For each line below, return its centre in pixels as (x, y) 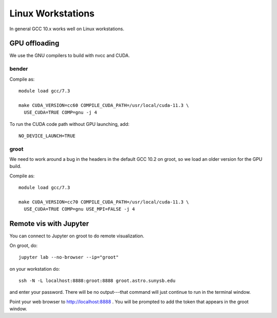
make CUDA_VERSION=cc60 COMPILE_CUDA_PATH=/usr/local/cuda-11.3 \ (104, 105)
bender (19, 69)
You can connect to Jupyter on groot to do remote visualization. (77, 236)
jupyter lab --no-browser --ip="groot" (69, 257)
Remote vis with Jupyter (49, 224)
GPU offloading (34, 43)
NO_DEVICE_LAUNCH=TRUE (47, 136)
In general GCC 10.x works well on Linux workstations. (67, 29)
